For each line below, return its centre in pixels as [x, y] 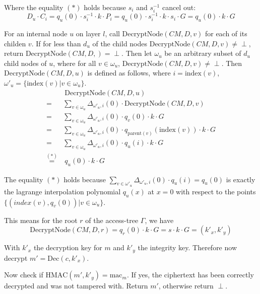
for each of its [226, 33]
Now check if [24, 275]
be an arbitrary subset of [203, 53]
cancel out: [179, 7]
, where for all [75, 63]
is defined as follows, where [129, 73]
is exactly [241, 179]
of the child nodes [120, 43]
